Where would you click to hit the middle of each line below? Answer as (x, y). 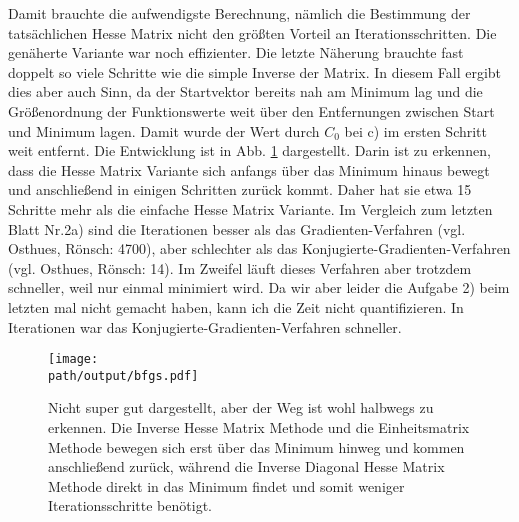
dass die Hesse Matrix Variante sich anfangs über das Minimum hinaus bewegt (249, 169)
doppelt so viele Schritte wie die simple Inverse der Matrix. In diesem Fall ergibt (255, 71)
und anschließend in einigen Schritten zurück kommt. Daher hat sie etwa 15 (240, 189)
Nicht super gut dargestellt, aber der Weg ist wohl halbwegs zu (241, 407)
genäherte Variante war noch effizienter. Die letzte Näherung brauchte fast (236, 52)
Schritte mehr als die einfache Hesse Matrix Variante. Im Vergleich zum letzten (250, 208)
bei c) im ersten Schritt (416, 130)
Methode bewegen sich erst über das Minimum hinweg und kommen (256, 446)
